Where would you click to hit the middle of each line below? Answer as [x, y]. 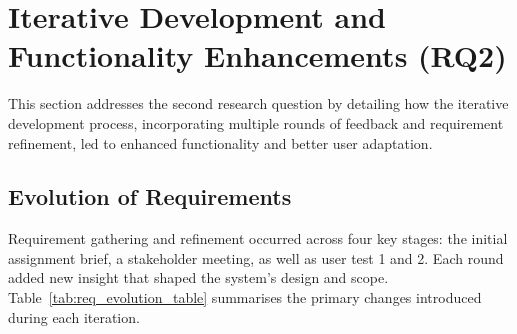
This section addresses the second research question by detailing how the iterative [258, 103]
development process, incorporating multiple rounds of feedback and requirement [256, 122]
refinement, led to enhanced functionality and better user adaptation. [220, 142]
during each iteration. [74, 316]
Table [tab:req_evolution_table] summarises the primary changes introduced [245, 297]
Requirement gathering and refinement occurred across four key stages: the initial [258, 238]
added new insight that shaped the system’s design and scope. [198, 277]
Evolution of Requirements [150, 196]
